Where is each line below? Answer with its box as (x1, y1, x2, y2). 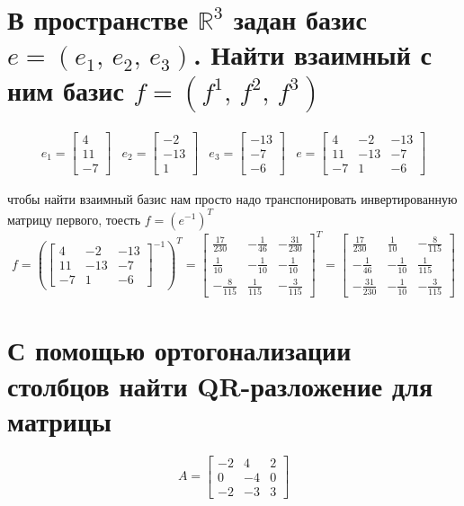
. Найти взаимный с (192, 36, 432, 73)
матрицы (7, 402, 112, 439)
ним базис (7, 71, 124, 108)
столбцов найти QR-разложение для (7, 367, 433, 404)
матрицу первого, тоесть (7, 209, 141, 228)
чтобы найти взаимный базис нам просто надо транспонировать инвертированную (7, 190, 458, 209)
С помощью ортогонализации (7, 332, 352, 368)
